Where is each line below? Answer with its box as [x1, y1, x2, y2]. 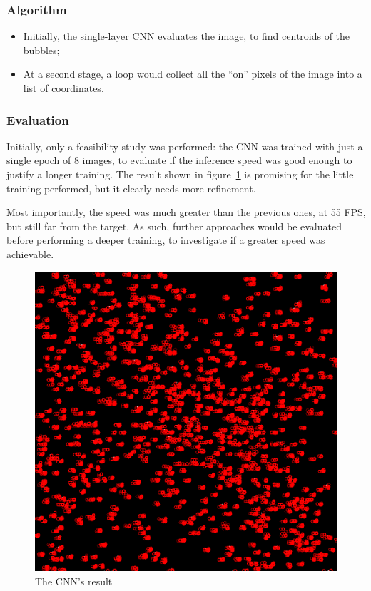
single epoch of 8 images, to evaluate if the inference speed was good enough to [6, 153, 352, 168]
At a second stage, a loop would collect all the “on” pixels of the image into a [23, 66, 362, 81]
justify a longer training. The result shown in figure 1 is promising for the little [6, 167, 354, 181]
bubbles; [23, 42, 60, 57]
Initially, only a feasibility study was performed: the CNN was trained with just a [6, 138, 363, 153]
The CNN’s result [35, 573, 113, 588]
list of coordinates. [23, 81, 104, 95]
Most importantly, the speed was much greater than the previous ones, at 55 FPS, [6, 205, 366, 220]
